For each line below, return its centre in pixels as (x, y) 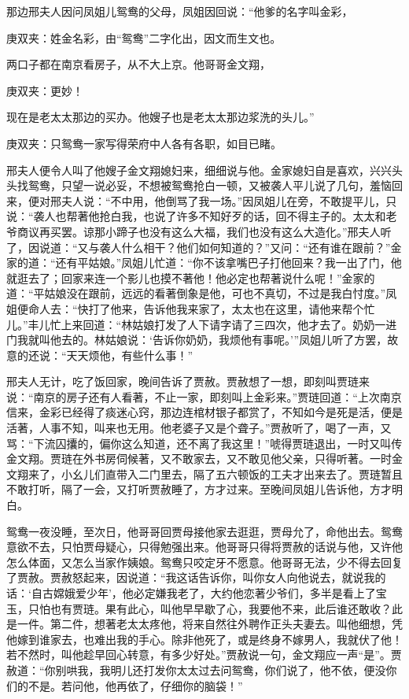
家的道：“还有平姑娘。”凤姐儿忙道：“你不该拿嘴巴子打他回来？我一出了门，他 (204, 263)
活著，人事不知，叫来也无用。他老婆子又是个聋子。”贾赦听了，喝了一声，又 (199, 428)
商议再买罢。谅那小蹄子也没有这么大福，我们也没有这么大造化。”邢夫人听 (204, 231)
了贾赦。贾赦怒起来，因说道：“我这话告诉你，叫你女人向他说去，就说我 (191, 577)
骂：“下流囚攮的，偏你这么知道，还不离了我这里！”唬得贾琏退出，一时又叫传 (204, 443)
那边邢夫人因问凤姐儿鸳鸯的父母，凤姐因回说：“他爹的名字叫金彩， (180, 11)
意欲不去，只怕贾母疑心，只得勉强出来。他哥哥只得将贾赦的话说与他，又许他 (204, 547)
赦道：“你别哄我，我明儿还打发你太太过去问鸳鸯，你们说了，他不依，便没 (196, 669)
